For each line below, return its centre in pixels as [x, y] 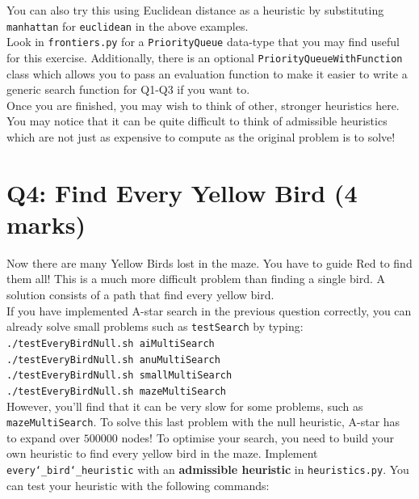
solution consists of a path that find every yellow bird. [140, 295]
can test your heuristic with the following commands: [138, 485]
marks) [46, 224]
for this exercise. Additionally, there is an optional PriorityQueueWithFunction [205, 57]
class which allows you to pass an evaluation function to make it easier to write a [207, 73]
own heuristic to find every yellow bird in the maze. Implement [162, 453]
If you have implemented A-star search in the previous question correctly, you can [209, 310]
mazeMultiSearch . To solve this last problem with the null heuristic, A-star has [203, 422]
